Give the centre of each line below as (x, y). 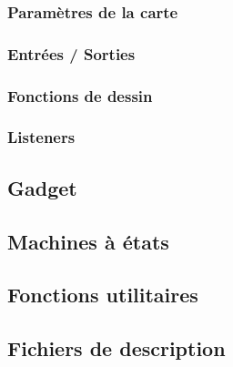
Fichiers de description (116, 348)
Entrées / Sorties (71, 53)
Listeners (41, 137)
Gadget (42, 187)
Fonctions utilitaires (103, 295)
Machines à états (88, 241)
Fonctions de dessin (80, 95)
